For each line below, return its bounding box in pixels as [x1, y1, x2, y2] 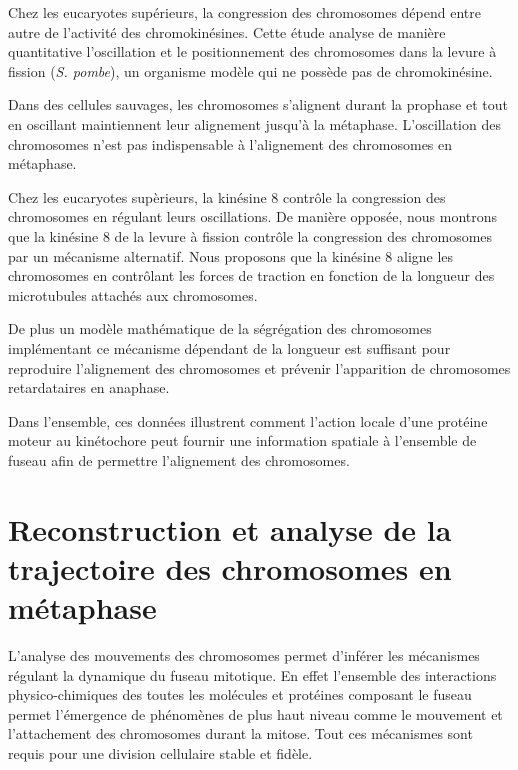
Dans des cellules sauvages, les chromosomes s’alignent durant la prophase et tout [8, 94, 508, 115]
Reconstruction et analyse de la [8, 508, 452, 549]
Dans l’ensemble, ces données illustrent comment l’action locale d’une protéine [8, 410, 488, 431]
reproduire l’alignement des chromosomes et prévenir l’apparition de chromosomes [8, 357, 511, 378]
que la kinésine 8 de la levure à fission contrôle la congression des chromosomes [8, 225, 493, 246]
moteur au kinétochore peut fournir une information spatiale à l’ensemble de [8, 430, 477, 451]
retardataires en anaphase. [8, 377, 170, 398]
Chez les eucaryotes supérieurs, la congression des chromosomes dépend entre [8, 2, 481, 22]
